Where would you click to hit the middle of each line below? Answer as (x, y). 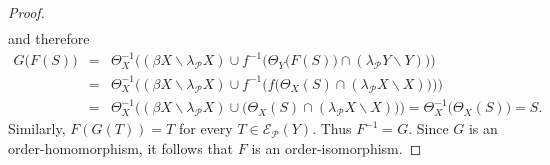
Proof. (26, 12)
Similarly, (37, 128)
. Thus (332, 128)
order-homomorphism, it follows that (121, 147)
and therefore (49, 38)
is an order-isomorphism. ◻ (336, 147)
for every (205, 128)
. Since (428, 128)
